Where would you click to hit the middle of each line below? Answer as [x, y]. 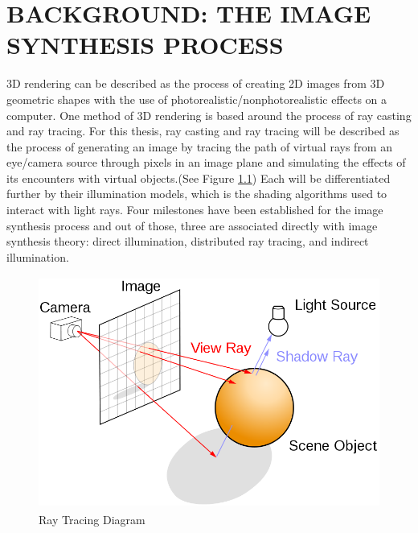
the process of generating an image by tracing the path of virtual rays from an [199, 146]
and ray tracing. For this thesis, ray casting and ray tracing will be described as [203, 131]
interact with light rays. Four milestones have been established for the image [195, 210]
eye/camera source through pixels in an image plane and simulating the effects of [206, 162]
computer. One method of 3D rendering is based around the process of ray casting [209, 115]
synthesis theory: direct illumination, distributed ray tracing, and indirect [188, 241]
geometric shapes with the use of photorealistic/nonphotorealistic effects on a [197, 99]
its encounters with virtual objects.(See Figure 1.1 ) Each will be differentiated [199, 178]
